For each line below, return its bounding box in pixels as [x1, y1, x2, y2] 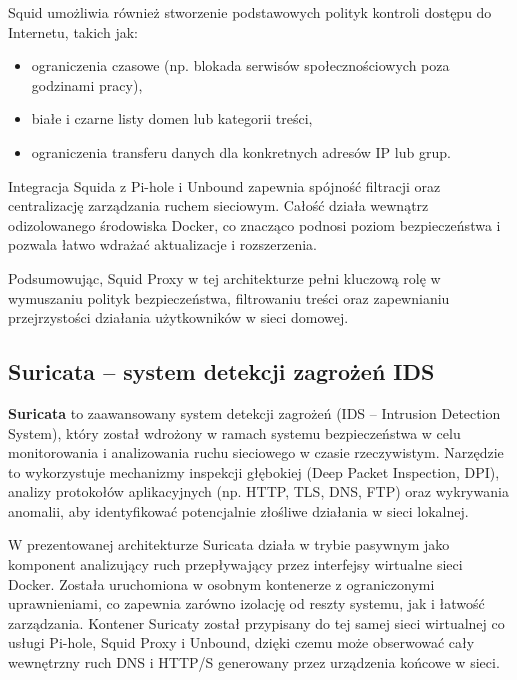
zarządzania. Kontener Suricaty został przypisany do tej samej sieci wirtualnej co [8, 612, 505, 633]
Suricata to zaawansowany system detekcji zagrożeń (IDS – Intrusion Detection [8, 402, 501, 423]
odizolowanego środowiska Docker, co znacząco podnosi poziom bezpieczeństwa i [8, 214, 501, 235]
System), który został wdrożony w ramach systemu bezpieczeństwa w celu [8, 422, 461, 443]
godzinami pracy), [31, 74, 143, 95]
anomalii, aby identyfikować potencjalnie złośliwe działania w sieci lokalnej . [8, 500, 469, 521]
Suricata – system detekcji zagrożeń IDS [8, 356, 435, 387]
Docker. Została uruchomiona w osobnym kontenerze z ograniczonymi [8, 573, 435, 594]
